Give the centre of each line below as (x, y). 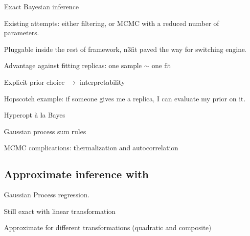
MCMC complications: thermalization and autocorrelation (91, 148)
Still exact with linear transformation (60, 211)
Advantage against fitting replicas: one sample (73, 65)
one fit (161, 65)
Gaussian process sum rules (45, 131)
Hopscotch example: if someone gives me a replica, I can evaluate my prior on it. (125, 98)
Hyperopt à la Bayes (35, 115)
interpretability (102, 82)
